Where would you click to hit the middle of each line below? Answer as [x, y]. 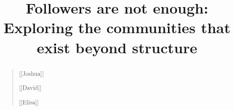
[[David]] [30, 88]
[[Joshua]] [31, 73]
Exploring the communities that [117, 27]
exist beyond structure [117, 47]
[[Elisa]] [29, 102]
